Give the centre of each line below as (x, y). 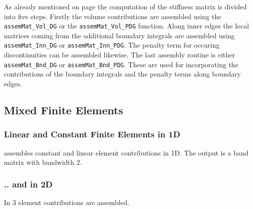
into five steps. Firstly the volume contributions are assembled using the (113, 16)
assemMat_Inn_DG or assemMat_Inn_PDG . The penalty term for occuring (112, 45)
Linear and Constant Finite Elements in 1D (92, 134)
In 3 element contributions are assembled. (67, 202)
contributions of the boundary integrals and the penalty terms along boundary (123, 74)
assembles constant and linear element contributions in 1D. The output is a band (126, 152)
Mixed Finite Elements (63, 110)
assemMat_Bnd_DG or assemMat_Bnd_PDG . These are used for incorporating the (121, 64)
